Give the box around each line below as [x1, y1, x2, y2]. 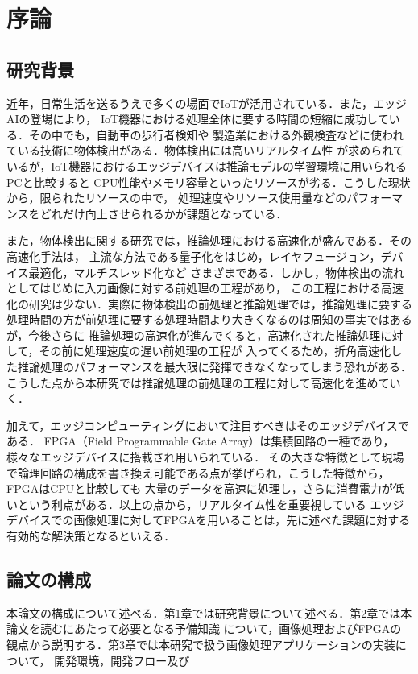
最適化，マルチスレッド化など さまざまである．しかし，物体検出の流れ [28, 263, 405, 280]
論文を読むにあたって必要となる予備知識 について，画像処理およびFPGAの [6, 620, 402, 637]
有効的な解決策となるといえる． [6, 527, 176, 544]
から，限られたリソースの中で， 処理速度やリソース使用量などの [6, 189, 347, 206]
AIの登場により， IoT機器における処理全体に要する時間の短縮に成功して [6, 110, 389, 127]
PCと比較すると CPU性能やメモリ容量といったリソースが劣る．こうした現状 [6, 173, 411, 190]
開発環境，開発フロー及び [54, 651, 190, 668]
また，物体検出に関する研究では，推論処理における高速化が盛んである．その [6, 232, 412, 249]
